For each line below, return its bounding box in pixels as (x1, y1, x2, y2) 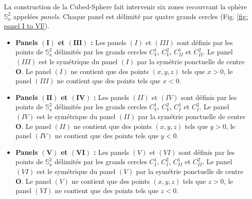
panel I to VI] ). (4, 21, 49, 31)
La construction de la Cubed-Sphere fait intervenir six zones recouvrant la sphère (4, 1, 247, 11)
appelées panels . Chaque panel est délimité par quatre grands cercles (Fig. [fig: (13, 11, 248, 21)
